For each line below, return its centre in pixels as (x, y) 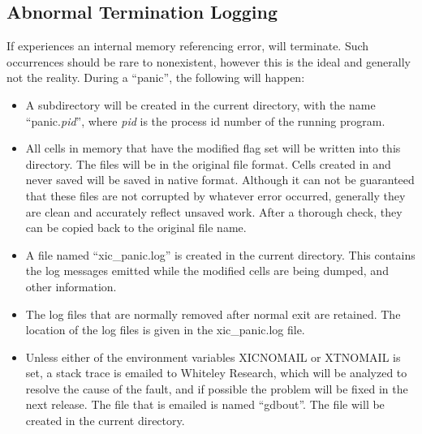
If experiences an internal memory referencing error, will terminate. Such (188, 46)
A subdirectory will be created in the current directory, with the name (200, 104)
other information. (71, 286)
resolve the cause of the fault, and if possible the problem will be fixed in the (217, 388)
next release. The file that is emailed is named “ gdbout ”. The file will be (205, 404)
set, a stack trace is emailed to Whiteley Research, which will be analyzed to (216, 373)
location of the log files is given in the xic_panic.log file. (165, 330)
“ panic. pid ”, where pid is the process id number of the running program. (205, 120)
